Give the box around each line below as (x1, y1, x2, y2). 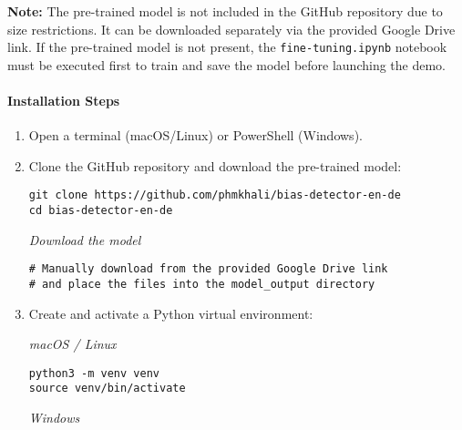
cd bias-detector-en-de (28, 204, 173, 218)
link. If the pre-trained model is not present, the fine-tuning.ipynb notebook (7, 37, 447, 56)
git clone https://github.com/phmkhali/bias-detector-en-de (28, 189, 401, 202)
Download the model (28, 230, 141, 249)
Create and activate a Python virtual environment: (28, 303, 313, 322)
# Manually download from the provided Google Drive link (28, 262, 388, 276)
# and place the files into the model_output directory (28, 277, 375, 291)
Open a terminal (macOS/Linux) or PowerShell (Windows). (28, 126, 363, 145)
